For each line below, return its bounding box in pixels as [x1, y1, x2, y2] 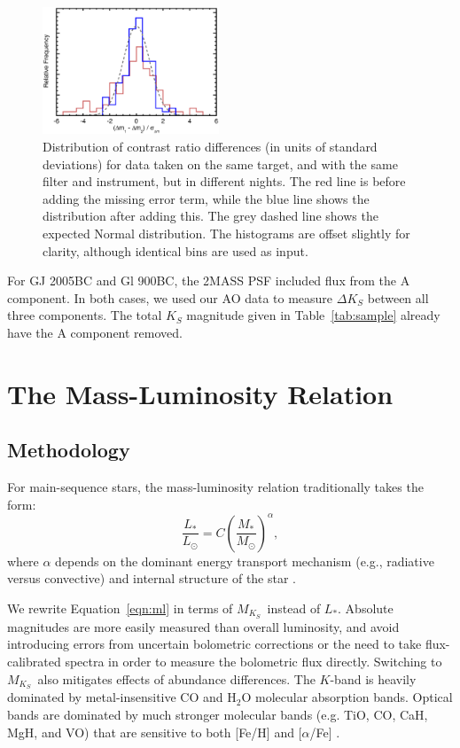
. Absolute [338, 598, 394, 617]
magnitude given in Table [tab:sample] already [186, 306, 441, 324]
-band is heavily [330, 669, 417, 688]
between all [367, 288, 429, 307]
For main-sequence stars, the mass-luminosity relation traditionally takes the [7, 478, 424, 496]
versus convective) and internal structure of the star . [7, 569, 297, 588]
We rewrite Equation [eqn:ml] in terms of [7, 598, 233, 617]
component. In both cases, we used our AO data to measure [7, 288, 333, 307]
